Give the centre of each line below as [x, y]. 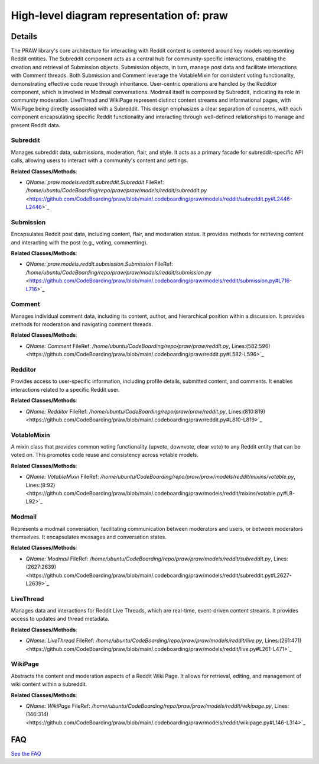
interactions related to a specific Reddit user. [65, 389]
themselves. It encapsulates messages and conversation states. [89, 537]
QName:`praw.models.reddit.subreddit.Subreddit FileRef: [95, 182]
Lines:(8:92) [40, 485]
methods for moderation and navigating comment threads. [82, 324]
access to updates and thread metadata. [60, 619]
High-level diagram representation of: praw [120, 15]
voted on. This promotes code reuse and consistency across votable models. [105, 455]
